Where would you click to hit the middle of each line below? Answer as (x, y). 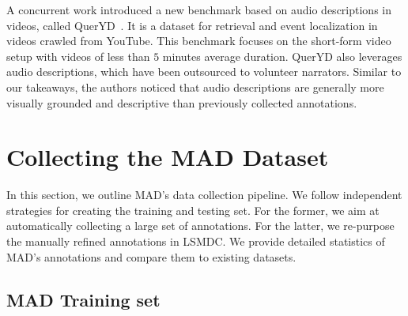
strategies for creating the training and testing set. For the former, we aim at (193, 210)
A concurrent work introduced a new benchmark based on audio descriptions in (199, 9)
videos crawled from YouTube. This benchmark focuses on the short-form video (199, 41)
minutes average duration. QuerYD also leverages (282, 56)
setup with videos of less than (78, 56)
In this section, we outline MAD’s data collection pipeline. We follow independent (204, 195)
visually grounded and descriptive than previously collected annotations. (182, 102)
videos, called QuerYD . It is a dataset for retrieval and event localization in (192, 25)
